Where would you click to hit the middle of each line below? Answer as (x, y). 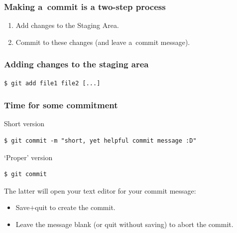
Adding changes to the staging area (76, 64)
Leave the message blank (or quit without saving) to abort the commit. (124, 224)
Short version (24, 123)
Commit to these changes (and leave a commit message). (103, 42)
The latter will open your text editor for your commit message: (100, 190)
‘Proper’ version (28, 157)
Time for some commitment (61, 105)
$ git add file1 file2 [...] (52, 83)
